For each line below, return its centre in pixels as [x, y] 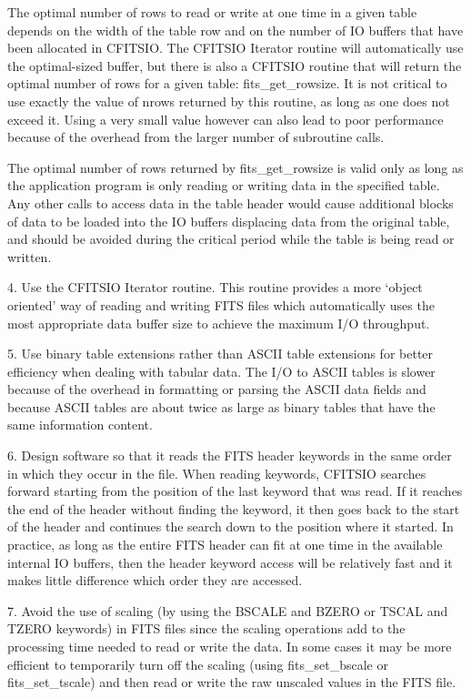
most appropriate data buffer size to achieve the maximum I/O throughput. [219, 323]
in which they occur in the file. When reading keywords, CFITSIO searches [217, 473]
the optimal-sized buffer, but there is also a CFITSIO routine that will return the [235, 65]
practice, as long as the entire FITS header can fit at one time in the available [225, 545]
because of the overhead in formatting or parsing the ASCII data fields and [217, 389]
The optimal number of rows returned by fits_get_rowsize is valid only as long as [235, 167]
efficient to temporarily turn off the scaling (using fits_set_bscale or [198, 664]
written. [30, 256]
